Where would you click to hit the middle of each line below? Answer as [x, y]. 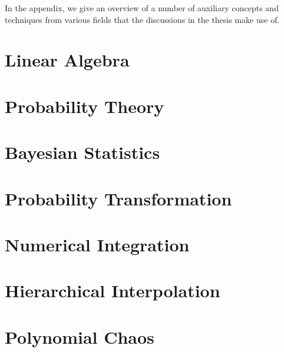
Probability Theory [85, 106]
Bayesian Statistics [82, 152]
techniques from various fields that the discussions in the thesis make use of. [142, 19]
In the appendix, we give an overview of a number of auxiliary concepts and [142, 8]
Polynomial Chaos [80, 336]
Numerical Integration [97, 244]
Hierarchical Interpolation [113, 290]
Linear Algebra [67, 60]
